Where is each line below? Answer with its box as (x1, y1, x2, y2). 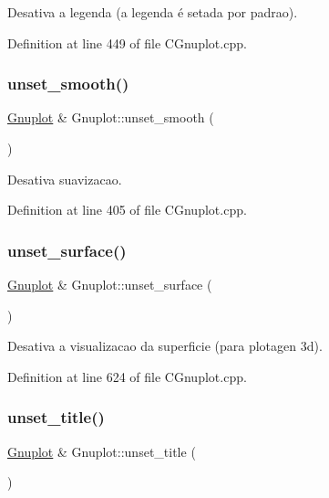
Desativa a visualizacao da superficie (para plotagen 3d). (7, 336, 323, 355)
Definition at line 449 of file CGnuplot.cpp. (7, 33, 247, 52)
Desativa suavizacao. (7, 169, 122, 188)
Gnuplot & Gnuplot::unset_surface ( (7, 275, 212, 293)
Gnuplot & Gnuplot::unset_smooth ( (7, 108, 214, 127)
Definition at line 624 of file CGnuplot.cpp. (7, 366, 247, 386)
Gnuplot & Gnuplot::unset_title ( (7, 441, 196, 461)
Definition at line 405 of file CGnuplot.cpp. (7, 200, 247, 219)
